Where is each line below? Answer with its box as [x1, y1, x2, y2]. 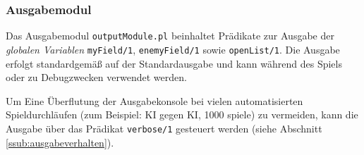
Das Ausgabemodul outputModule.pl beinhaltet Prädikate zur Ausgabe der [6, 28, 334, 43]
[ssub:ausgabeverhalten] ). [6, 135, 114, 149]
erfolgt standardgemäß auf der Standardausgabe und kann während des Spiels [6, 56, 342, 70]
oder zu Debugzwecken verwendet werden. [6, 70, 187, 85]
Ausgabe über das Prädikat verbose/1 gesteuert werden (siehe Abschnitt [6, 120, 322, 135]
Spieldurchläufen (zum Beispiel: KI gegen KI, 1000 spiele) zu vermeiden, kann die [6, 107, 358, 122]
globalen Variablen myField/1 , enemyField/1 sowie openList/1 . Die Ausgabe [6, 42, 340, 56]
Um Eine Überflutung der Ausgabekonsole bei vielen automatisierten [6, 93, 303, 108]
